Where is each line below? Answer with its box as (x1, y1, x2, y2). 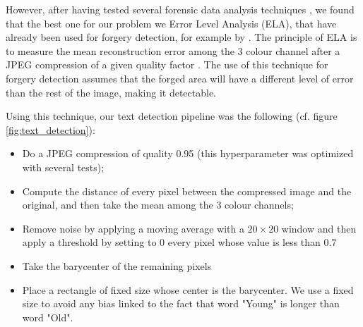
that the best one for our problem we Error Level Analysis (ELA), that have (6, 16, 337, 30)
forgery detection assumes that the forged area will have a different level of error (6, 70, 354, 85)
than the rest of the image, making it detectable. (6, 85, 216, 99)
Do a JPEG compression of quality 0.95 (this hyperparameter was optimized (22, 146, 354, 161)
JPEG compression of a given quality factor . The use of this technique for (6, 57, 328, 72)
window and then (281, 221, 357, 235)
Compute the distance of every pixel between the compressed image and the (22, 183, 352, 198)
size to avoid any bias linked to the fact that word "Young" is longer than (22, 296, 340, 311)
